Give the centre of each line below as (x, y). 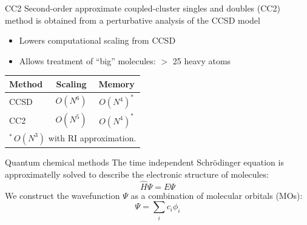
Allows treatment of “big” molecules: (87, 60)
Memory (116, 83)
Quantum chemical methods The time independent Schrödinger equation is (144, 162)
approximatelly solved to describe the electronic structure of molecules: (137, 174)
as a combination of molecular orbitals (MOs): (217, 195)
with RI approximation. (92, 137)
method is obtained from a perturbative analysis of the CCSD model (133, 20)
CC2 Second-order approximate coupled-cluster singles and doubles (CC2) (143, 8)
